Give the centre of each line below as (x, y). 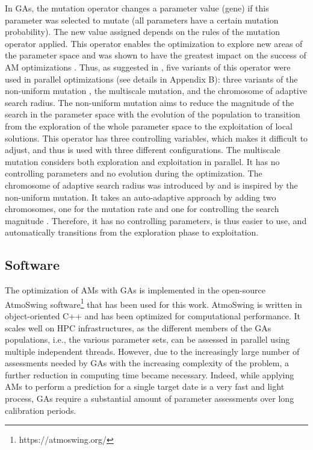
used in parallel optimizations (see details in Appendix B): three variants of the (151, 79)
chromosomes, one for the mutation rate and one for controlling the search (142, 209)
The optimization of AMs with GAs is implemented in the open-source (135, 290)
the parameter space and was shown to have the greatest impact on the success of (156, 55)
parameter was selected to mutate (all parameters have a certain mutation (142, 20)
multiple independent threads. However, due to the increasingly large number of (152, 351)
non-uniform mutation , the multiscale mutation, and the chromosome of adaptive (156, 91)
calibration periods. (41, 410)
